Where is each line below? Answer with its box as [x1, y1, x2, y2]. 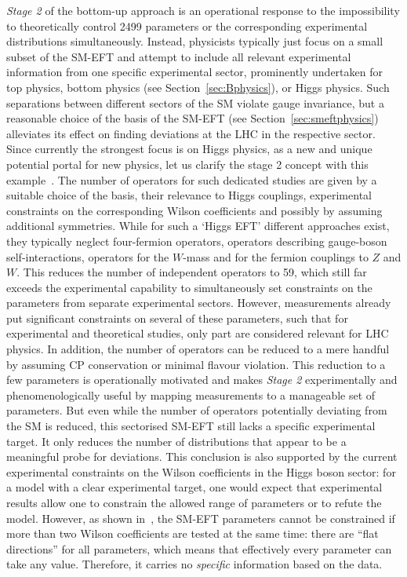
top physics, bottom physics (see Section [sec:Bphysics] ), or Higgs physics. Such [6, 79, 390, 95]
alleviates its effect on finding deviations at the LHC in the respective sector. [6, 125, 376, 141]
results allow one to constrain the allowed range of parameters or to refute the [6, 495, 382, 510]
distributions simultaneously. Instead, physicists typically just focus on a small [6, 33, 383, 49]
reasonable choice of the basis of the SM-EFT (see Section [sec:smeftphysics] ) [6, 110, 379, 126]
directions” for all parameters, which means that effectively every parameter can [6, 540, 392, 557]
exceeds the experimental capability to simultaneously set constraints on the [6, 279, 372, 295]
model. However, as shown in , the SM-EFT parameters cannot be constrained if [6, 509, 395, 526]
